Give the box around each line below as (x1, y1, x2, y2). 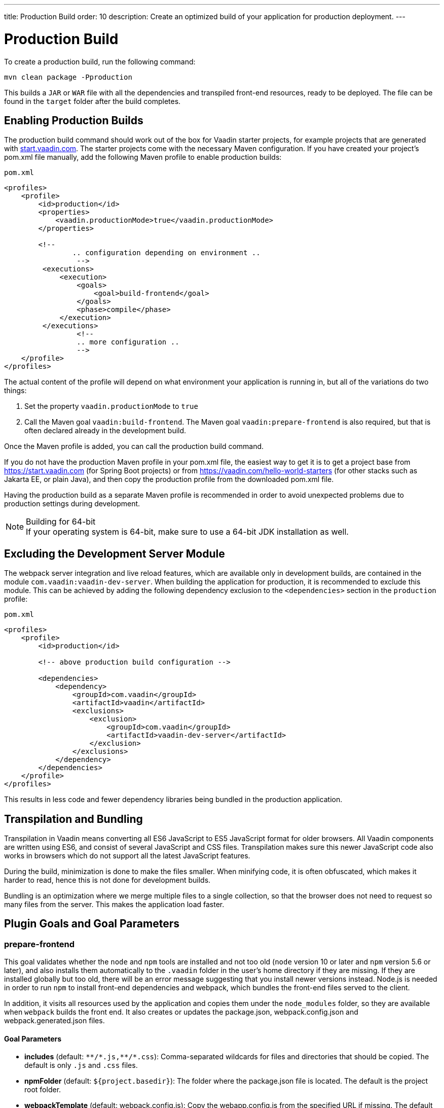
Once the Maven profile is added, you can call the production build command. (4, 442, 264, 451)
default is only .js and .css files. (24, 1061, 138, 1070)
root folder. (24, 1085, 61, 1094)
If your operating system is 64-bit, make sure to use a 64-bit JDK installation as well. (26, 527, 349, 537)
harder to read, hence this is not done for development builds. (4, 876, 211, 885)
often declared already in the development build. (24, 426, 187, 435)
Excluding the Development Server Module (4, 547, 225, 560)
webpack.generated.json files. (4, 1016, 105, 1025)
